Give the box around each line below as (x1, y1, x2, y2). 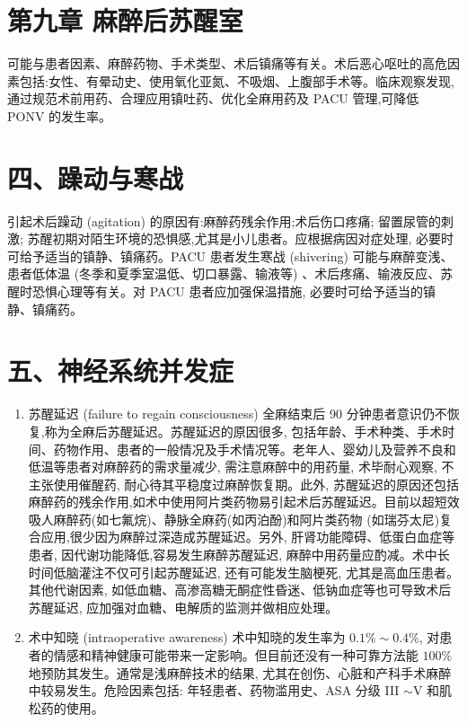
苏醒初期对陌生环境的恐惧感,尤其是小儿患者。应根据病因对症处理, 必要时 (27, 229, 454, 248)
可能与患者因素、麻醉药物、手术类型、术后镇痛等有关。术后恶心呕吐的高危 (7, 54, 447, 73)
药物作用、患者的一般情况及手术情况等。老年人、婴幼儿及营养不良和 (53, 439, 456, 458)
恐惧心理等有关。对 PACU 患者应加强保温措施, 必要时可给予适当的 (31, 282, 423, 300)
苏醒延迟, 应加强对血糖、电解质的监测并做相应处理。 (28, 597, 339, 616)
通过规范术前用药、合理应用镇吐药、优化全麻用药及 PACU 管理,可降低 (7, 89, 419, 108)
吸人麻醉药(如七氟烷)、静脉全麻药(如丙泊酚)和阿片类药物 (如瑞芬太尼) (28, 509, 440, 528)
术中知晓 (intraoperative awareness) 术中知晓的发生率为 (28, 628, 346, 647)
